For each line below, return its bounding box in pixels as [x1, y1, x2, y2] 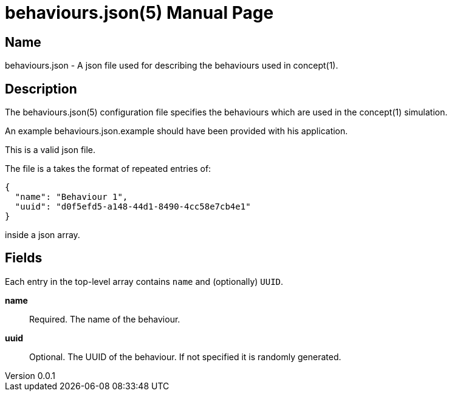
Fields [5, 250, 43, 266]
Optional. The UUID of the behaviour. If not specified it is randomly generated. [29, 351, 341, 362]
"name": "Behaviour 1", [15, 192, 128, 202]
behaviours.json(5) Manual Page [5, 2, 274, 23]
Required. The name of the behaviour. [29, 313, 180, 324]
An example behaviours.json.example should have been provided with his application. [5, 126, 348, 137]
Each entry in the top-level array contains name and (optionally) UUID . [5, 276, 284, 287]
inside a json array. [5, 230, 80, 241]
